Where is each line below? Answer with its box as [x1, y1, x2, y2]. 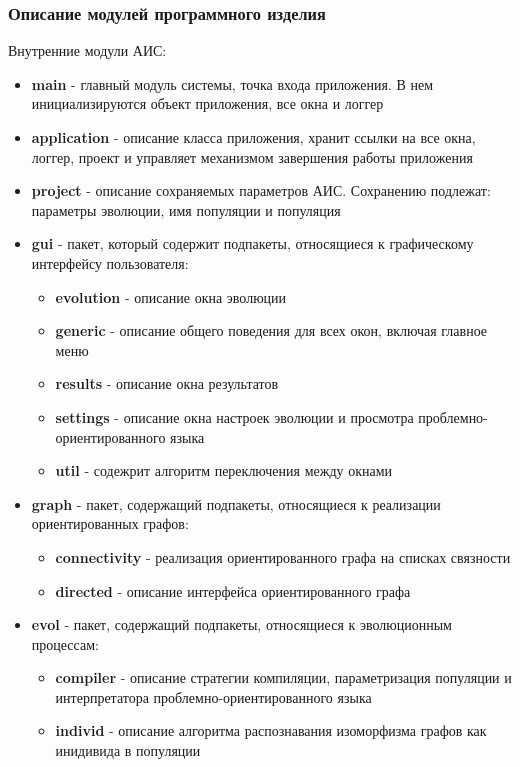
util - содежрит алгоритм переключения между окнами [55, 460, 393, 481]
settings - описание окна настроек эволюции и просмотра [55, 406, 414, 427]
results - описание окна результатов [55, 373, 279, 394]
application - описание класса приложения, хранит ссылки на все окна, [31, 127, 476, 147]
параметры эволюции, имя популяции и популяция [31, 199, 341, 220]
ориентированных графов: [31, 513, 189, 534]
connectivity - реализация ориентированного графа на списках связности [55, 546, 511, 567]
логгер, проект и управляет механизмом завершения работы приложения [31, 146, 473, 167]
